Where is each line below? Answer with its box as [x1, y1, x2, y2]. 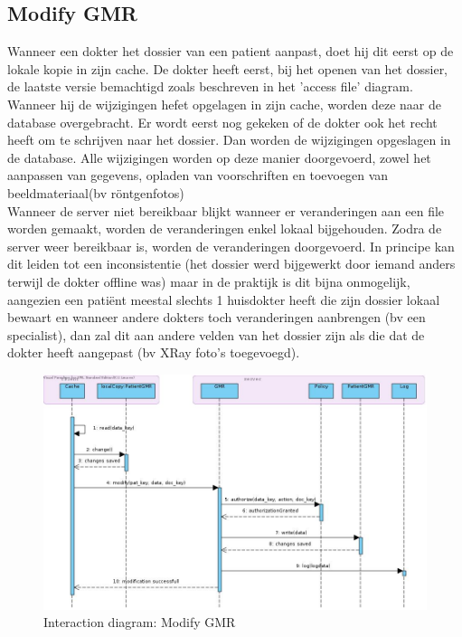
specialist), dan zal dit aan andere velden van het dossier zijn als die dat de [7, 325, 425, 344]
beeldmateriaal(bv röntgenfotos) [7, 183, 184, 202]
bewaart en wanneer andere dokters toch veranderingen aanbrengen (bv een [7, 308, 426, 327]
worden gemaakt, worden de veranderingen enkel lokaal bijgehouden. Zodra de [7, 219, 442, 238]
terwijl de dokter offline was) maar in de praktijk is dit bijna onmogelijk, [7, 271, 410, 290]
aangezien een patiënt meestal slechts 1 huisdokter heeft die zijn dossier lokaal [7, 290, 440, 309]
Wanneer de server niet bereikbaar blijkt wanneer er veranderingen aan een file [7, 201, 445, 220]
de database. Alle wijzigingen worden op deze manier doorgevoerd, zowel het [7, 147, 431, 166]
